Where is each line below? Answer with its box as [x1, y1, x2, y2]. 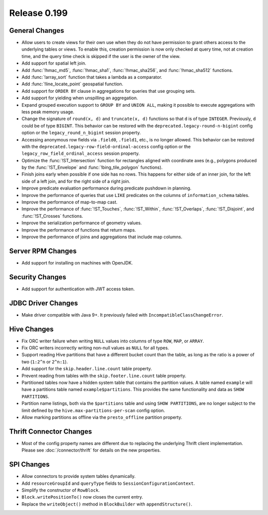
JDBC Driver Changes [9, 299, 78, 307]
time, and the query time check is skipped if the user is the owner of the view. [21, 53, 181, 59]
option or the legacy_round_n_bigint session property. [21, 129, 141, 136]
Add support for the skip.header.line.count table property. [21, 366, 152, 372]
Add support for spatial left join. [21, 60, 86, 66]
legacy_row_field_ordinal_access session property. [21, 150, 140, 156]
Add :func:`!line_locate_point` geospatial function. [21, 81, 124, 87]
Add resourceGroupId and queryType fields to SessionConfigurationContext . [21, 480, 196, 486]
